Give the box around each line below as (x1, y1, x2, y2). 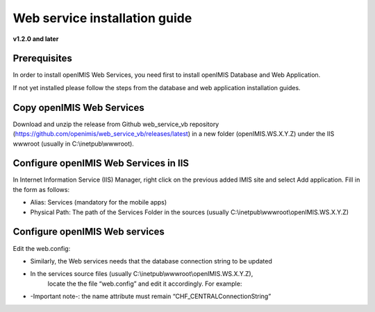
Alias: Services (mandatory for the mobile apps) (30, 198, 167, 207)
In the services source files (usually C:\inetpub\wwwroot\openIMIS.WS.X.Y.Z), (30, 270, 253, 278)
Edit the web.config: (12, 244, 71, 252)
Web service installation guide (12, 10, 192, 26)
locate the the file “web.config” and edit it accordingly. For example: (47, 279, 242, 288)
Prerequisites (12, 53, 72, 64)
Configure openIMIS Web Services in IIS (12, 157, 190, 169)
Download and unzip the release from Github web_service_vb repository (12, 120, 219, 128)
